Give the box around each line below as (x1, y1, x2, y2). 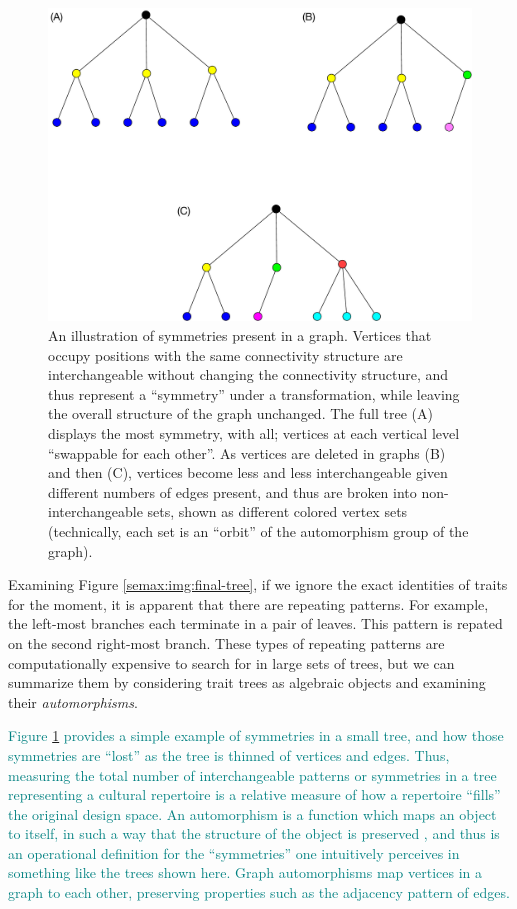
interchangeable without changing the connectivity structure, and (48, 364, 449, 385)
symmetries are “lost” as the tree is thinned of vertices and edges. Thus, (8, 744, 450, 765)
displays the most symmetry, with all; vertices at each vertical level (48, 423, 460, 443)
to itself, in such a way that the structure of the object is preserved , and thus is (8, 823, 500, 844)
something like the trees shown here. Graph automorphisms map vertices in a (8, 862, 482, 883)
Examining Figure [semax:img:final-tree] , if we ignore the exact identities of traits (8, 574, 508, 595)
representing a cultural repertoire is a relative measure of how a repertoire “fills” (8, 784, 501, 805)
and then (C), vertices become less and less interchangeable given (48, 462, 448, 483)
